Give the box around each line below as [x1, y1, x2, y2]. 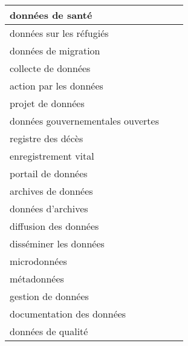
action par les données [10, 79, 103, 93]
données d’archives [10, 201, 88, 215]
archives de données [10, 184, 93, 198]
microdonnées [10, 254, 67, 268]
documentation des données [10, 307, 126, 321]
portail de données [10, 166, 88, 180]
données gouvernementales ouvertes [10, 114, 159, 128]
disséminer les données [10, 237, 105, 250]
